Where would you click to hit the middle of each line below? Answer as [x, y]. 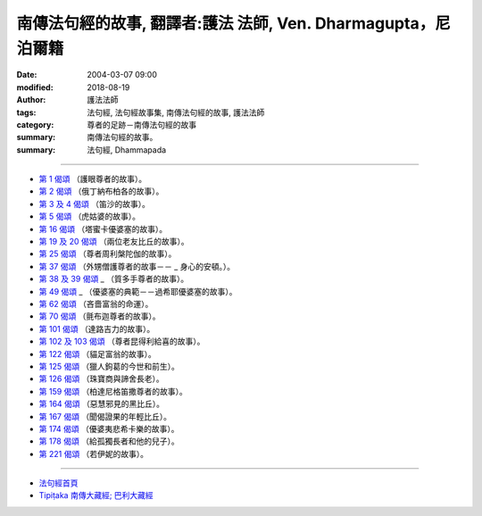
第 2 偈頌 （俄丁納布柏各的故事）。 [101, 191]
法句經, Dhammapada [127, 150]
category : [35, 124]
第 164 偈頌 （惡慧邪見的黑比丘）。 [102, 404]
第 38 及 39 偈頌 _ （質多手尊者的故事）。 [114, 279]
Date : [27, 75]
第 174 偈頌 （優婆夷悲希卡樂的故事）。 [109, 429]
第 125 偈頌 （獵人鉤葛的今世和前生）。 [109, 366]
